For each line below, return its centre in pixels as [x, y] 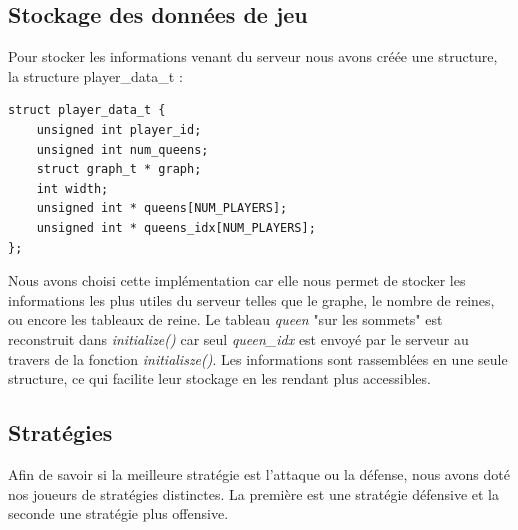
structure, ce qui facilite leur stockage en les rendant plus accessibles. [219, 378]
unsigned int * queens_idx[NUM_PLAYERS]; [176, 227]
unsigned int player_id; [119, 129]
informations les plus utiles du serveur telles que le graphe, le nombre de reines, [251, 299]
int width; [72, 188]
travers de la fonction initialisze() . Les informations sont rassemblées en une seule [258, 358]
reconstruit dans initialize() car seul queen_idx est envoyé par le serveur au [238, 338]
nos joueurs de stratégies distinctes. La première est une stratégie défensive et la [254, 493]
